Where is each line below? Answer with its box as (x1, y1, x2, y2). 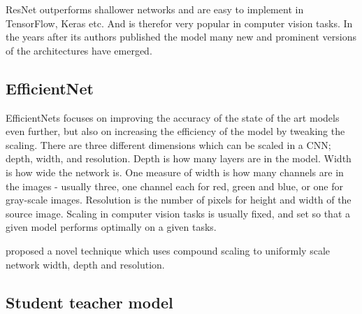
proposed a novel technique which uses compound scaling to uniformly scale (6, 243, 331, 257)
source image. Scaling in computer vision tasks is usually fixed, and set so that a (6, 206, 351, 220)
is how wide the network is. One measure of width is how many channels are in (6, 164, 344, 179)
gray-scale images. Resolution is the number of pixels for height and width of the (6, 192, 352, 207)
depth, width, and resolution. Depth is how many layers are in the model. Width (6, 151, 352, 166)
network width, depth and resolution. (6, 257, 165, 271)
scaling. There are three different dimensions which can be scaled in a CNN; (6, 137, 331, 152)
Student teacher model (6, 291, 173, 313)
